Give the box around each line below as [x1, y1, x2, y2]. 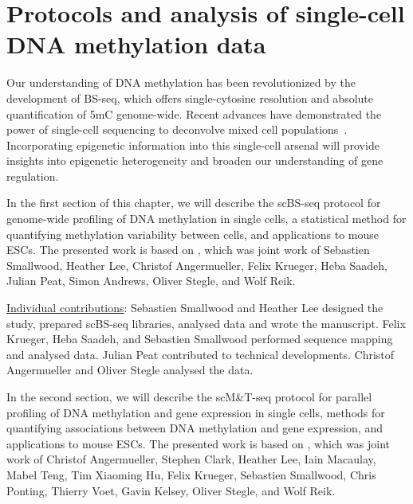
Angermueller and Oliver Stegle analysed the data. [6, 361, 254, 378]
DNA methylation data [6, 28, 266, 61]
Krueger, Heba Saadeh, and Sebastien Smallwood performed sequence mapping [6, 330, 393, 347]
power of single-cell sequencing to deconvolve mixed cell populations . [6, 121, 348, 138]
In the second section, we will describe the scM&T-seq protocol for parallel [6, 389, 372, 404]
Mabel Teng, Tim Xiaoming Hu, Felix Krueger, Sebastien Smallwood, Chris [6, 466, 376, 483]
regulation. [6, 167, 59, 184]
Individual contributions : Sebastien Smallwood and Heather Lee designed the [6, 299, 383, 316]
